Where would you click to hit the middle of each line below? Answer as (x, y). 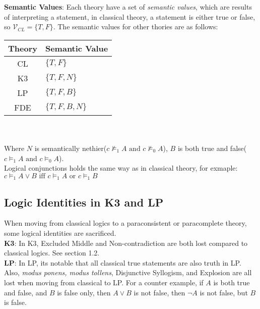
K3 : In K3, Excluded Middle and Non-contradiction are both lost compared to (126, 243)
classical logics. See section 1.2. (52, 253)
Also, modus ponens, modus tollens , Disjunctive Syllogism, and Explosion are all (128, 272)
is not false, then (159, 292)
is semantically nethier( (71, 148)
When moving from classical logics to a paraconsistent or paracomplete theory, (125, 223)
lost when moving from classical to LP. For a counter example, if (104, 282)
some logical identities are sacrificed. (60, 233)
